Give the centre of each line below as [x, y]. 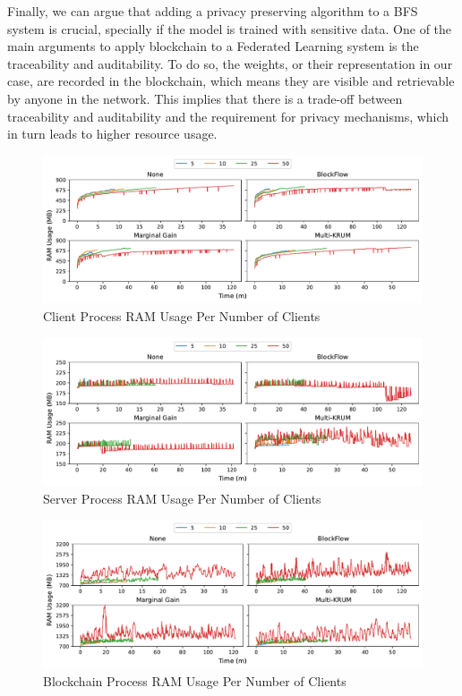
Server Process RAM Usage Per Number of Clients [182, 498]
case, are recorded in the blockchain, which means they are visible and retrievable [231, 81]
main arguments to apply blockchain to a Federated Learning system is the [213, 46]
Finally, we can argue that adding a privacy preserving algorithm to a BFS [213, 11]
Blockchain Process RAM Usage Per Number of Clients [195, 680]
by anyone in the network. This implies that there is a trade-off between [205, 98]
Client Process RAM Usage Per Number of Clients [182, 315]
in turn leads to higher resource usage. [112, 134]
